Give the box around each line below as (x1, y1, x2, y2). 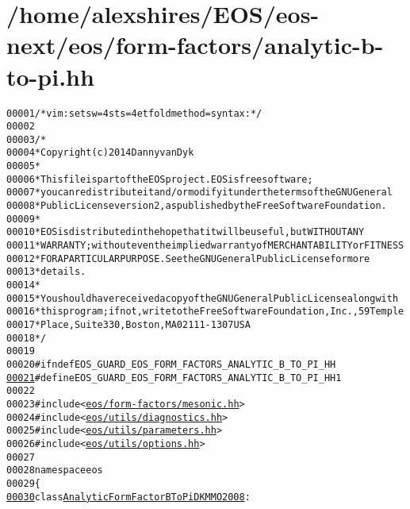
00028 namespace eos (6, 465, 103, 476)
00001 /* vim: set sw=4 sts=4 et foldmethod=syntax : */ (6, 107, 262, 119)
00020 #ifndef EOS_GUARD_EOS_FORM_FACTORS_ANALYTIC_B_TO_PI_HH (6, 358, 336, 370)
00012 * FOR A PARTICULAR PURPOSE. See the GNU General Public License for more (6, 253, 370, 264)
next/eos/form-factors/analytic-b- (6, 29, 384, 61)
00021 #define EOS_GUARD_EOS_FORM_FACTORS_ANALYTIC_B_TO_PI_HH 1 (6, 372, 342, 384)
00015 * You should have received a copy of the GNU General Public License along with (6, 292, 399, 304)
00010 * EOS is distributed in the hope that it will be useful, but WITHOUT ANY (6, 226, 365, 238)
